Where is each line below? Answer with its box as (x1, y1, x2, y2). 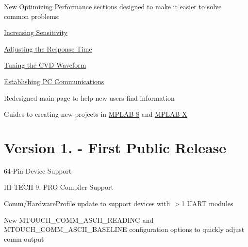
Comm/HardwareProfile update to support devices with (4, 198, 170, 209)
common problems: (4, 11, 60, 21)
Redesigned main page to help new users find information (4, 92, 175, 103)
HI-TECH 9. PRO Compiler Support (4, 182, 114, 192)
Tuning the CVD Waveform (4, 60, 86, 70)
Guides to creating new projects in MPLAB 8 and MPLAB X (4, 109, 187, 119)
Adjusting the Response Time (4, 43, 92, 53)
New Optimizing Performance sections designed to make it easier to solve (4, 1, 222, 11)
